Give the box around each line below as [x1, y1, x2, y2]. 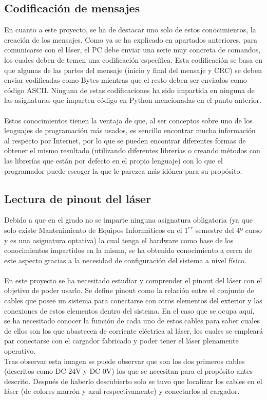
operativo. [4, 346, 36, 356]
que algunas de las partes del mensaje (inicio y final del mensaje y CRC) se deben [4, 64, 262, 75]
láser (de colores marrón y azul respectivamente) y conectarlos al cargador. [4, 386, 240, 396]
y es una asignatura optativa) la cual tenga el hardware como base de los [4, 234, 234, 245]
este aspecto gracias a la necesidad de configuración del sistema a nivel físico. [4, 254, 246, 265]
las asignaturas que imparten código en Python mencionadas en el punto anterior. [4, 95, 262, 105]
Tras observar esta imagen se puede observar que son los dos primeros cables [4, 355, 245, 366]
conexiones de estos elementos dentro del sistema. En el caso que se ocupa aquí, [4, 305, 255, 316]
